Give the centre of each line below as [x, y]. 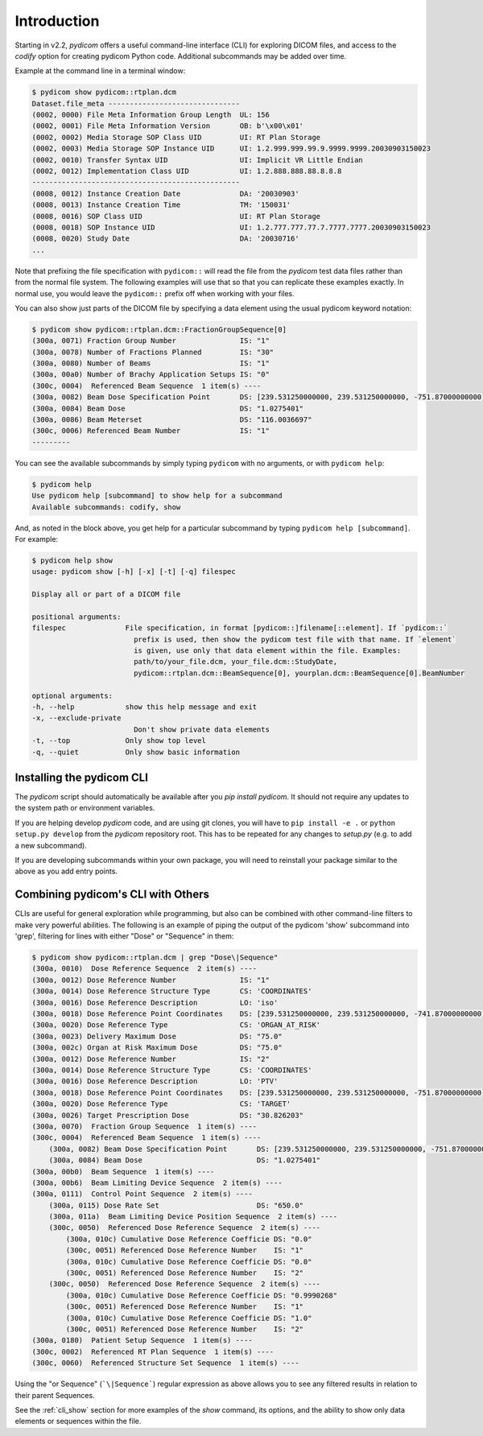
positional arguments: [76, 617]
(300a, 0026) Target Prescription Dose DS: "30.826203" [168, 1115]
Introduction [57, 21]
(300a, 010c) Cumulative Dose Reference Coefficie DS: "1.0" [189, 1318]
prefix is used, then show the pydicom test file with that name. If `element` [295, 639]
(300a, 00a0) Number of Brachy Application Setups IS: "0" [151, 375]
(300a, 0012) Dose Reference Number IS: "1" [151, 980]
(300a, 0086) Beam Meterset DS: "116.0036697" [172, 420]
